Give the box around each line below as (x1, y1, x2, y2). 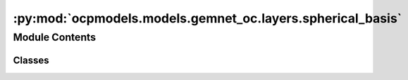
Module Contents (13, 31, 97, 44)
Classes (13, 54, 49, 66)
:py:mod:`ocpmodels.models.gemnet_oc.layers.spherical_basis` (13, 11, 402, 26)
